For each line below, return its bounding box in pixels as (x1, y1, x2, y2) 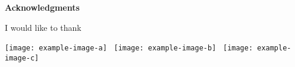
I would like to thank (5, 21, 81, 33)
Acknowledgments (5, 1, 80, 13)
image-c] (5, 53, 39, 62)
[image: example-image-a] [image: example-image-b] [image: (5, 44, 253, 53)
